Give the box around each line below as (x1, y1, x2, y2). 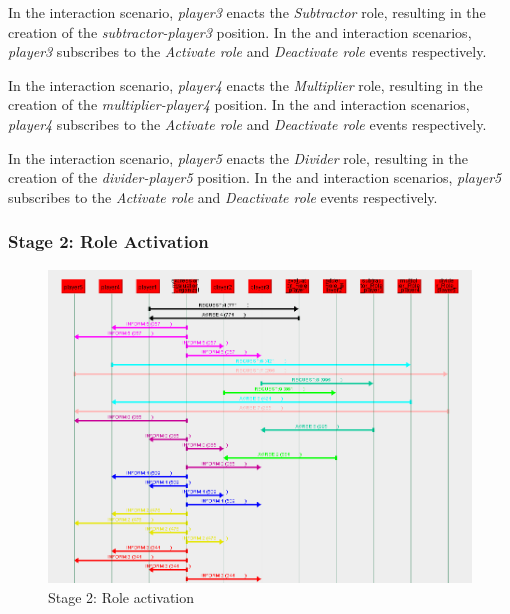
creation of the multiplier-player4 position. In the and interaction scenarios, (8, 94, 470, 115)
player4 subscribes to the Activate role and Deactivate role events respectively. (8, 113, 487, 134)
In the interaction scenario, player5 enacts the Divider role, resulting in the (8, 147, 468, 168)
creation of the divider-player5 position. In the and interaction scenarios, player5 (8, 167, 502, 188)
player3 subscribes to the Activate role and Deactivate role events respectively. (8, 41, 487, 62)
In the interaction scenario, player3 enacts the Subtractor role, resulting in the (8, 2, 486, 22)
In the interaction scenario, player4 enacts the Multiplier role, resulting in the (8, 74, 483, 95)
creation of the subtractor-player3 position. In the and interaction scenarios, (8, 21, 472, 42)
